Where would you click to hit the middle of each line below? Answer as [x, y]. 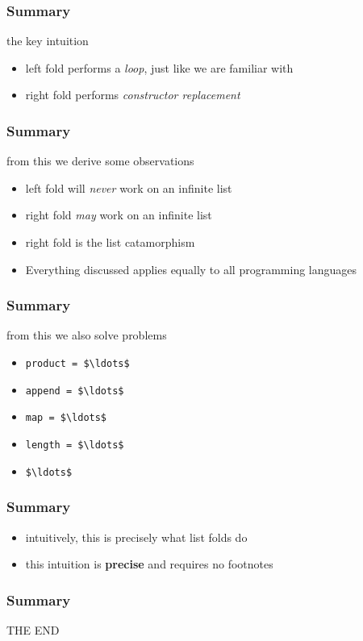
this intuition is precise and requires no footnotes [149, 564]
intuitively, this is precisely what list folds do [136, 537]
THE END [33, 629]
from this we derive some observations [100, 161]
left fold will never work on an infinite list [129, 187]
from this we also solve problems [87, 335]
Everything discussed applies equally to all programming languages [191, 269]
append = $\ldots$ [75, 391]
